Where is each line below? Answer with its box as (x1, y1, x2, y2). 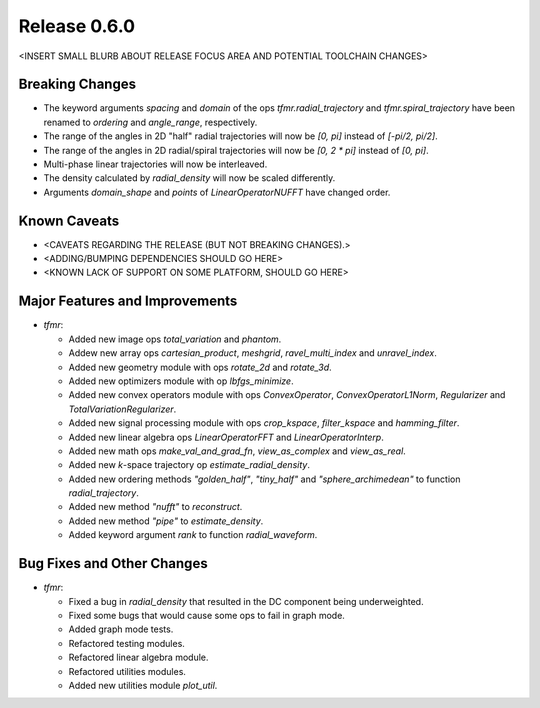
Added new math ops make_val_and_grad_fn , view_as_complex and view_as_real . (68, 445, 407, 457)
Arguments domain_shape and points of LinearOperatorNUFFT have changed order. (43, 186, 391, 198)
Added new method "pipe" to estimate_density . (68, 515, 264, 527)
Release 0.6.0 (18, 15, 135, 37)
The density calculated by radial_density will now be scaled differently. (43, 172, 336, 184)
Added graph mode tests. (68, 623, 174, 635)
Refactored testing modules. (68, 637, 185, 649)
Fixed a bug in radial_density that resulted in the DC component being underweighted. (68, 595, 424, 607)
